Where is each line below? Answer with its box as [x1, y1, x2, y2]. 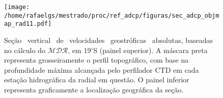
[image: [4, 4, 30, 11]
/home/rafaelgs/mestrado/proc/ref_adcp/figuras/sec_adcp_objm [4, 12, 219, 19]
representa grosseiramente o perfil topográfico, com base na [4, 55, 189, 65]
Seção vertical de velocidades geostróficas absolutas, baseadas [4, 34, 213, 45]
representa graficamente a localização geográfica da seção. [4, 84, 184, 94]
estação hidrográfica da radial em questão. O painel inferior [4, 74, 189, 85]
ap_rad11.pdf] [4, 20, 52, 28]
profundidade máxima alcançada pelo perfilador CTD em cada [4, 64, 199, 75]
